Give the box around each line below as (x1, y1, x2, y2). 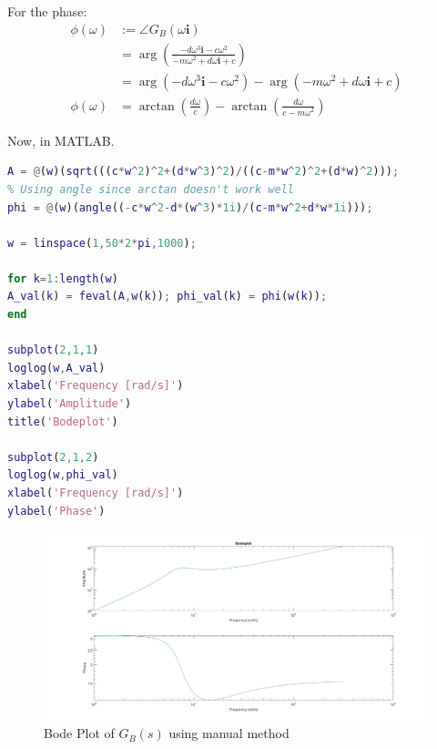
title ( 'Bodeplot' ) (7, 415, 118, 428)
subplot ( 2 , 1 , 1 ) (7, 344, 99, 357)
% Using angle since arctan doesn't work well (7, 182, 294, 196)
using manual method (168, 723, 290, 743)
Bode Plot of (44, 723, 115, 743)
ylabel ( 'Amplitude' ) (7, 397, 132, 411)
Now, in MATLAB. (7, 130, 115, 149)
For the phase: (7, 2, 87, 20)
